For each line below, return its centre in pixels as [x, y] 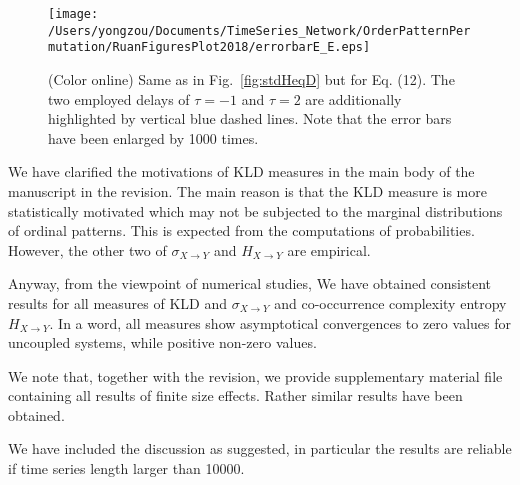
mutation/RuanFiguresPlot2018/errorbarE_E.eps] [209, 47]
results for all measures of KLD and [117, 302]
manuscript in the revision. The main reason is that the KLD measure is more [247, 190]
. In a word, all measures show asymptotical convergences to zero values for [280, 322]
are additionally [353, 98]
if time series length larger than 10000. [126, 468]
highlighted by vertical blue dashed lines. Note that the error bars [250, 118]
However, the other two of [87, 249]
